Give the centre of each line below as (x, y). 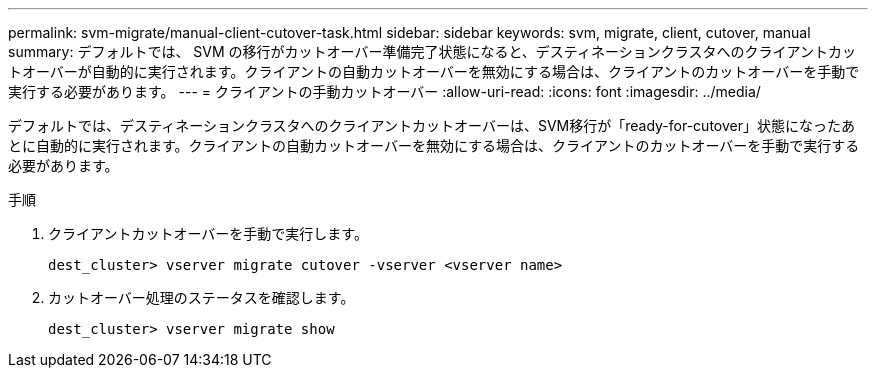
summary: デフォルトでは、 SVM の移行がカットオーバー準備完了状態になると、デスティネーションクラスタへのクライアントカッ (432, 51)
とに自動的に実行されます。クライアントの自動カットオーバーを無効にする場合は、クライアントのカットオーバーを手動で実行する (434, 145)
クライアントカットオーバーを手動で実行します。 (208, 233)
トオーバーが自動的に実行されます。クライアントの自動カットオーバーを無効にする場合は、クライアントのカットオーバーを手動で (434, 71)
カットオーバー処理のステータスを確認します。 (201, 297)
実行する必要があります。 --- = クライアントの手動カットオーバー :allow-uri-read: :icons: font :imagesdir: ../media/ (384, 91)
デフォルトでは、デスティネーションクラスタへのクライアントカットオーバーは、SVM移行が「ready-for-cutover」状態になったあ (431, 125)
